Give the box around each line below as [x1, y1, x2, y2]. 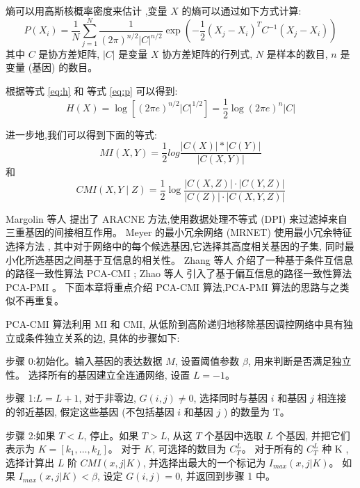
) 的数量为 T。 [223, 404, 290, 418]
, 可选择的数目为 [152, 441, 227, 456]
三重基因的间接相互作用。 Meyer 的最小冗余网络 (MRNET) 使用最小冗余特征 [6, 225, 352, 239]
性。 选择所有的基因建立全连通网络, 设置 [6, 367, 190, 381]
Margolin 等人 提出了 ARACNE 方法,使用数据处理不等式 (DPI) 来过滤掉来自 [6, 211, 347, 226]
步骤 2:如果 [6, 427, 56, 442]
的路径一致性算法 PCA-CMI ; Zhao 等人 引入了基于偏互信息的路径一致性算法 [6, 266, 352, 281]
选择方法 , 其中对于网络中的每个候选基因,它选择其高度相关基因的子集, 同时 [6, 239, 345, 253]
